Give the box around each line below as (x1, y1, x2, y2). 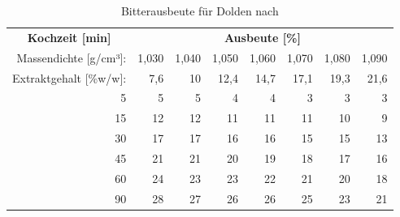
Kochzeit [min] (27, 28, 111, 45)
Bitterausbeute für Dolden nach (120, 2, 279, 19)
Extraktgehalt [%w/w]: (12, 69, 127, 86)
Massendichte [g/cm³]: (16, 49, 127, 66)
